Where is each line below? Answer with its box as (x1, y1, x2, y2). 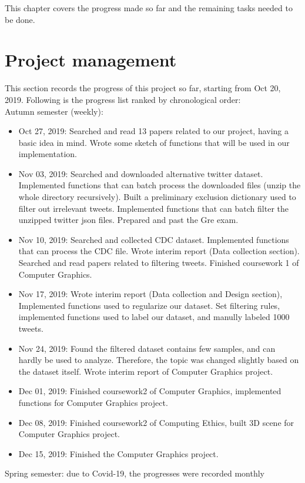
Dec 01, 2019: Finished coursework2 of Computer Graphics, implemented (18, 385, 281, 397)
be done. (5, 13, 35, 25)
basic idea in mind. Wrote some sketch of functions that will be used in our (18, 136, 290, 148)
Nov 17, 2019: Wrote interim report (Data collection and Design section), (18, 288, 283, 300)
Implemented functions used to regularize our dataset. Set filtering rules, (18, 299, 280, 311)
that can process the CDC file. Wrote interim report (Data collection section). (18, 245, 300, 257)
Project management (5, 48, 177, 72)
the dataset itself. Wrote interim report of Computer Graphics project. (18, 365, 273, 377)
